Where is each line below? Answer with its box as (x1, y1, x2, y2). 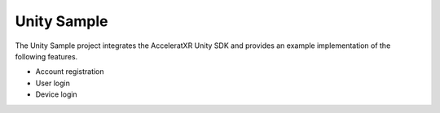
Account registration (35, 67, 105, 76)
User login (35, 78, 71, 88)
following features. (15, 51, 78, 61)
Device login (35, 89, 77, 99)
